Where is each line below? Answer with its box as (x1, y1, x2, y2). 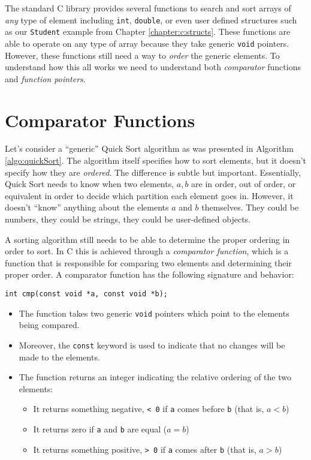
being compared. (19, 318, 80, 331)
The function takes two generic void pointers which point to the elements (19, 306, 289, 319)
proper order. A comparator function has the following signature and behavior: (5, 268, 294, 281)
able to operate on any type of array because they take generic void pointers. (5, 37, 289, 49)
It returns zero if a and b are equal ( (33, 423, 167, 435)
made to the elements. (19, 350, 100, 363)
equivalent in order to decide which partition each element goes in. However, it (5, 189, 294, 202)
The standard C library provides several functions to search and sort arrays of (5, 2, 291, 14)
